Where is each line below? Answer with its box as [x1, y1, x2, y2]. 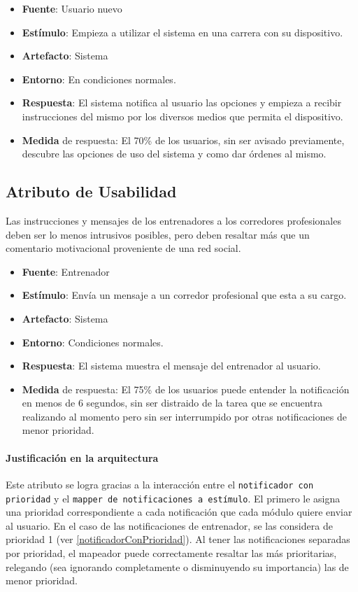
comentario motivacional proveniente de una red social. [6, 241, 241, 255]
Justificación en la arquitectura [6, 450, 159, 465]
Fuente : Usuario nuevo [22, 1, 122, 15]
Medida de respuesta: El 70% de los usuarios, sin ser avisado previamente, [22, 132, 345, 147]
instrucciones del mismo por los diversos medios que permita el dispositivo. [22, 108, 343, 123]
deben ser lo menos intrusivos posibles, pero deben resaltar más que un [6, 227, 310, 241]
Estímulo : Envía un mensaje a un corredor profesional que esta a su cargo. [22, 288, 347, 302]
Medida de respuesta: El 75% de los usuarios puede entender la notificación [22, 381, 350, 396]
